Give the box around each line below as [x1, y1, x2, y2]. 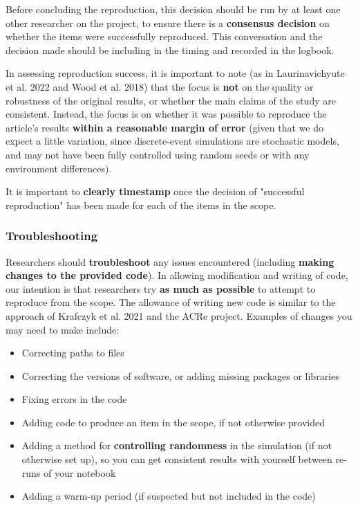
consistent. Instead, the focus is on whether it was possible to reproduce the [6, 107, 327, 121]
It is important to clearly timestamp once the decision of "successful [6, 184, 305, 199]
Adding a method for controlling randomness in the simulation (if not [21, 438, 332, 453]
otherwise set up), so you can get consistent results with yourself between [21, 452, 332, 466]
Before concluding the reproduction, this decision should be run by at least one [6, 2, 341, 16]
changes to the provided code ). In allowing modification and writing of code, [6, 268, 348, 282]
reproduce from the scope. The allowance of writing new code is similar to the [6, 295, 336, 309]
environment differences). [6, 161, 112, 175]
